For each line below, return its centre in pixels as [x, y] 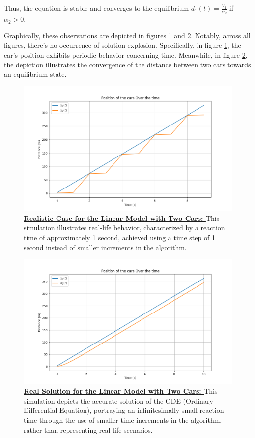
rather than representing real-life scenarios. [88, 429]
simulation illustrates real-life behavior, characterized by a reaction [124, 228]
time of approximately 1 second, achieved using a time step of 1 [119, 237]
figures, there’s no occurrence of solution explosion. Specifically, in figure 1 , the [123, 45]
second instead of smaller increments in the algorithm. [105, 247]
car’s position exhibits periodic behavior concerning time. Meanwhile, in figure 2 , [126, 55]
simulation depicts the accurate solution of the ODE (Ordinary [118, 400]
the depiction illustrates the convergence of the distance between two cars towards [127, 64]
